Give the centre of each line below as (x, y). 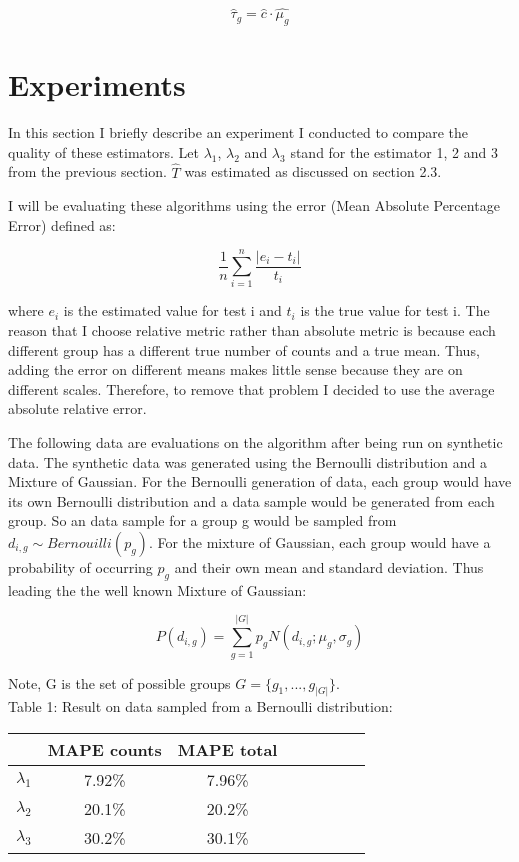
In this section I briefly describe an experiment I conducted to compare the (238, 132)
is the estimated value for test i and (172, 310)
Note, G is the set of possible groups (119, 682)
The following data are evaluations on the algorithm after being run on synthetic (255, 442)
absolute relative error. (77, 408)
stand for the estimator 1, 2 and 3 (394, 151)
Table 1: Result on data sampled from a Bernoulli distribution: (200, 706)
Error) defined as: (62, 224)
